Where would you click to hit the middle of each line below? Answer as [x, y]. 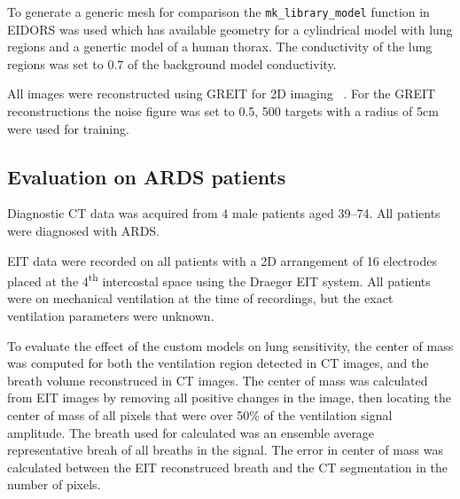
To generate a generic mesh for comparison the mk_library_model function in [218, 12]
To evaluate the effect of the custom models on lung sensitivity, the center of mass [230, 345]
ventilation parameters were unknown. [111, 316]
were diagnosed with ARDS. [84, 231]
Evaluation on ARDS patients [147, 176]
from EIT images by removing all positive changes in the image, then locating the [229, 398]
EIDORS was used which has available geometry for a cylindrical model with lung [230, 29]
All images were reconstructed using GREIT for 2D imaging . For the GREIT [222, 94]
